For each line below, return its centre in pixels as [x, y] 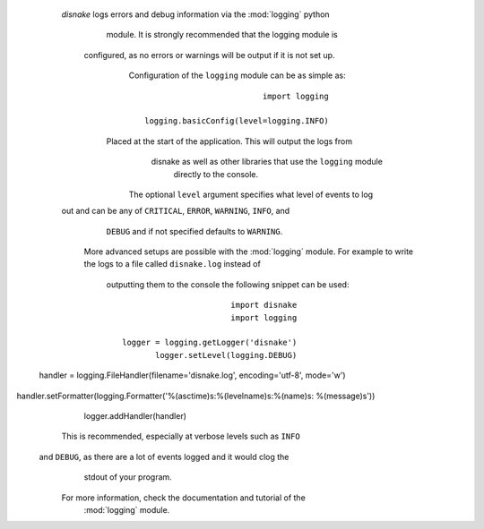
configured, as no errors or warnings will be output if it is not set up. [209, 55]
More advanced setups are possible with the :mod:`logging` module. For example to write [249, 252]
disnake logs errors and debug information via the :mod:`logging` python [196, 14]
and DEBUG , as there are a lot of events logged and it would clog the [164, 456]
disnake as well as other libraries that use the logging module [267, 162]
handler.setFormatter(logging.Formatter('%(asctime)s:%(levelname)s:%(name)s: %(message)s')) [196, 396]
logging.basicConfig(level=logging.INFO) [237, 121]
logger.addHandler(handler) [135, 415]
